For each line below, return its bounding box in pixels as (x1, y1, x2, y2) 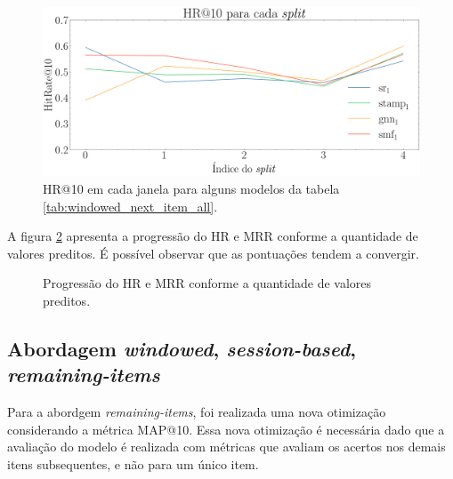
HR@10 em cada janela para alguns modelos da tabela (43, 180, 340, 198)
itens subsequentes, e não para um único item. (7, 455, 259, 473)
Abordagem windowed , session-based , (7, 335, 356, 363)
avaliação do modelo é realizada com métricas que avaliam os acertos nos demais (7, 437, 446, 456)
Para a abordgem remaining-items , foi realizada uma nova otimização (7, 403, 386, 421)
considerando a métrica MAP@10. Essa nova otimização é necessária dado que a (7, 419, 445, 438)
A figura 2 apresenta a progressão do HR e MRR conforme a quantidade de (7, 227, 418, 245)
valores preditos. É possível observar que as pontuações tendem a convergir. (7, 243, 419, 262)
